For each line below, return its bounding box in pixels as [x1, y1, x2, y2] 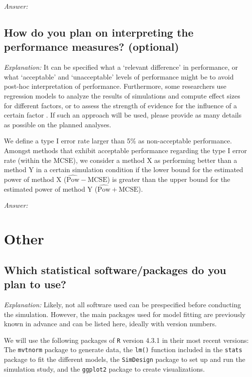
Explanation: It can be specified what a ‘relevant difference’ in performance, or [4, 62, 238, 72]
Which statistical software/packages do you [4, 262, 227, 277]
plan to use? [4, 277, 67, 292]
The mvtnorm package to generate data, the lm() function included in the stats [4, 344, 242, 355]
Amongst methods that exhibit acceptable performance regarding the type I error [4, 145, 247, 155]
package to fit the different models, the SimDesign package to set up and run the [4, 354, 245, 364]
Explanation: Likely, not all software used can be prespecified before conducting [4, 299, 241, 309]
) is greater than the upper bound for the [107, 174, 231, 184]
